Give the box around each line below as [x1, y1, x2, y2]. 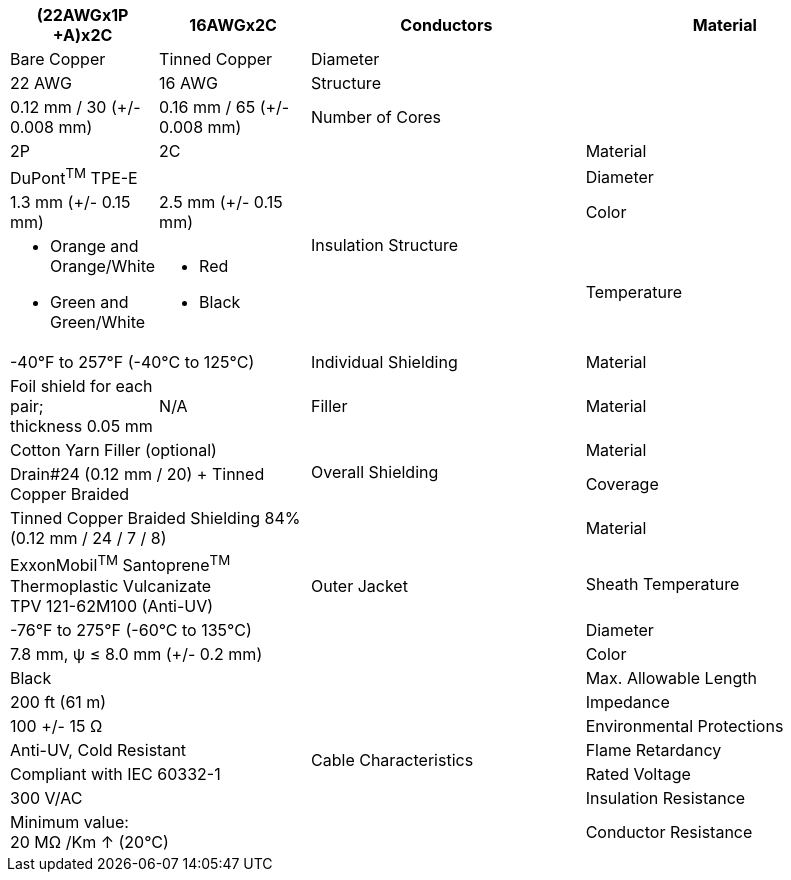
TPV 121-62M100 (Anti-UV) [10, 595, 214, 616]
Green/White [50, 312, 146, 333]
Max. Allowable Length [585, 667, 757, 688]
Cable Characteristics [311, 749, 474, 770]
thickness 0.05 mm [10, 416, 153, 437]
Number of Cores [311, 107, 442, 127]
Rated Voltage [585, 763, 691, 784]
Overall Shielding [311, 462, 439, 483]
